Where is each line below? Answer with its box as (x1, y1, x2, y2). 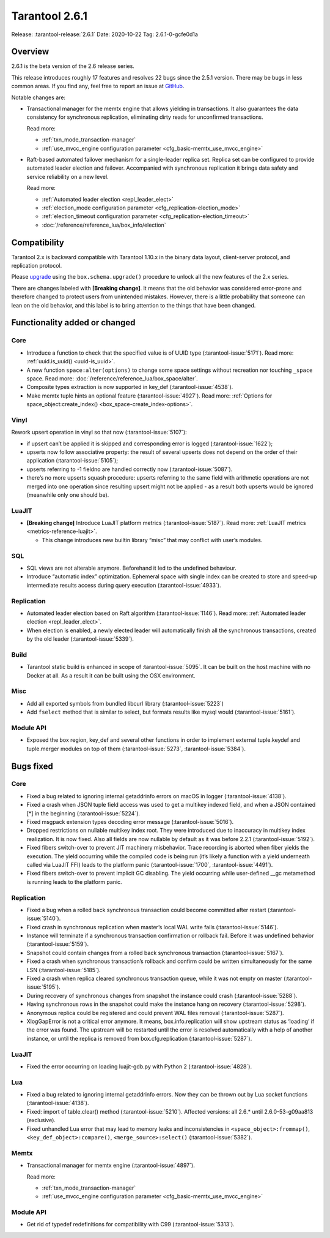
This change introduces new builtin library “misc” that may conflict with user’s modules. (42, 536, 263, 543)
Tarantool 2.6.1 (11, 9, 88, 23)
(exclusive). (26, 1117, 56, 1124)
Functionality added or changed (11, 317, 136, 328)
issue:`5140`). (26, 915, 61, 922)
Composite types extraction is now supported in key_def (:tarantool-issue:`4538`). (26, 383, 233, 391)
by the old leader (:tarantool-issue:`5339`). (26, 635, 134, 643)
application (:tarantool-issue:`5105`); (26, 457, 119, 464)
